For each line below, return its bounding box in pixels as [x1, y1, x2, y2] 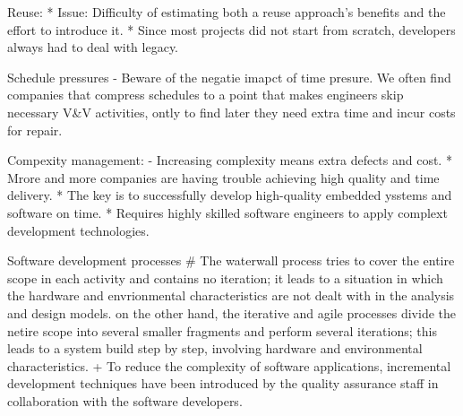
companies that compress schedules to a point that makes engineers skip [7, 85, 404, 104]
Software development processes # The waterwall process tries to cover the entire [7, 251, 455, 270]
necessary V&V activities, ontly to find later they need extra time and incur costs [7, 102, 456, 121]
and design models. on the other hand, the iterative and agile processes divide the [7, 303, 457, 322]
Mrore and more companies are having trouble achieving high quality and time [7, 168, 440, 186]
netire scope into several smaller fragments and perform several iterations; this [7, 321, 437, 340]
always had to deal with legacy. [7, 38, 179, 56]
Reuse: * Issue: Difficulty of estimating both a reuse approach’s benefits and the [7, 3, 446, 21]
